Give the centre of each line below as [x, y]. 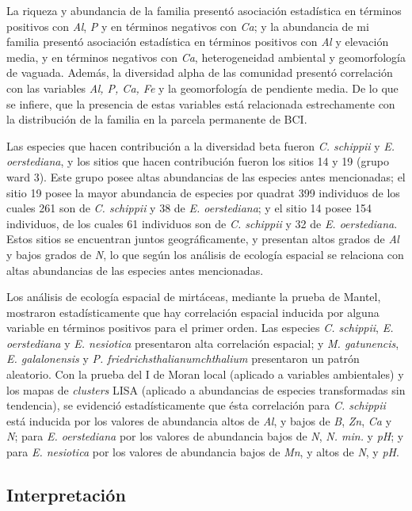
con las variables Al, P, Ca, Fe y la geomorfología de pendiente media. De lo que [202, 88]
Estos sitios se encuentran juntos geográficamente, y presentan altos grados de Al [203, 239]
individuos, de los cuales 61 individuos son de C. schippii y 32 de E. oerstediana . [202, 223]
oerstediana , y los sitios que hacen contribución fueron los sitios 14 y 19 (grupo [198, 161]
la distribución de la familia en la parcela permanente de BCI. [157, 119]
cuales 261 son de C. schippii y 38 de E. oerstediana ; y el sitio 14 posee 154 [189, 208]
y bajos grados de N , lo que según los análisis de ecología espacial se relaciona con [205, 254]
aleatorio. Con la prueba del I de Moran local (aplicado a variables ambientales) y [205, 374]
